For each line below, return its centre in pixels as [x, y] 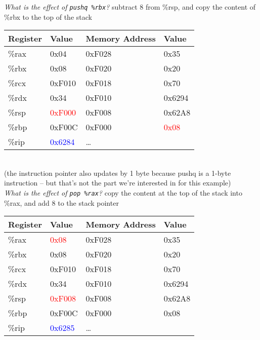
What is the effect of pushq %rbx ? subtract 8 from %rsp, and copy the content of [130, 7]
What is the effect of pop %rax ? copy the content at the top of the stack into [123, 193]
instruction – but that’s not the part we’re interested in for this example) [118, 183]
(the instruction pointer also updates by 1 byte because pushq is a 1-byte [118, 173]
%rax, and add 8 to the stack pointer [61, 202]
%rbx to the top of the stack [48, 16]
